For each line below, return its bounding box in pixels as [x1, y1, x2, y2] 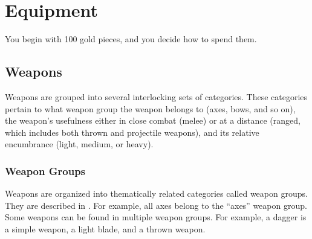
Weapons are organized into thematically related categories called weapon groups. [5, 187, 308, 200]
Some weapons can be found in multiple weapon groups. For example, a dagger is [5, 211, 307, 223]
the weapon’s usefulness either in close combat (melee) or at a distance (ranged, [5, 114, 301, 127]
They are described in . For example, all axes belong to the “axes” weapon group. [5, 199, 307, 211]
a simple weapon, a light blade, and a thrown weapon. [5, 222, 206, 235]
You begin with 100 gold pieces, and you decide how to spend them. [5, 33, 257, 45]
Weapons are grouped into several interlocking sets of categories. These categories [5, 90, 308, 103]
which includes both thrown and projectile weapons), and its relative [5, 126, 259, 138]
